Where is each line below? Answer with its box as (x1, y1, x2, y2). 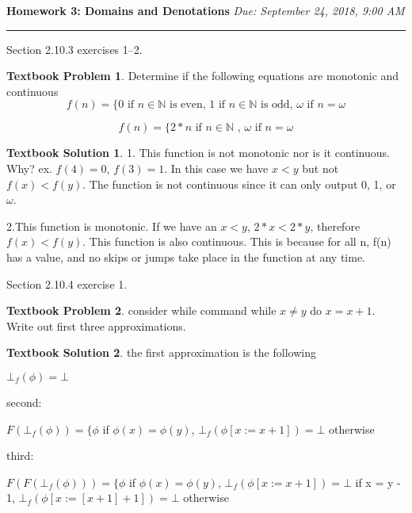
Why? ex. (6, 159, 52, 176)
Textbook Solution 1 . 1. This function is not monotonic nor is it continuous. (6, 144, 390, 161)
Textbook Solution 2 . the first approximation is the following (6, 344, 316, 361)
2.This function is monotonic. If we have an (6, 217, 217, 234)
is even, (170, 99, 206, 111)
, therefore (310, 217, 360, 234)
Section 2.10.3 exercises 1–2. (6, 40, 143, 57)
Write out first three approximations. (6, 317, 186, 334)
